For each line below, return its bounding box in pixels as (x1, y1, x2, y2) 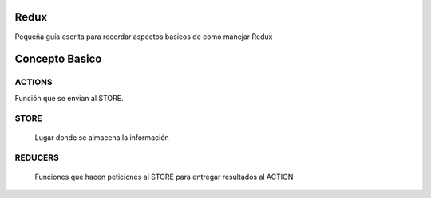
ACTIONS (14, 76, 53, 87)
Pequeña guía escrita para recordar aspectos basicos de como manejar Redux (14, 32, 273, 41)
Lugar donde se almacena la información (34, 132, 169, 142)
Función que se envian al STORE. (14, 93, 124, 103)
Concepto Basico (14, 52, 102, 66)
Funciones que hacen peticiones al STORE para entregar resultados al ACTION (34, 172, 294, 181)
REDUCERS (14, 152, 59, 163)
